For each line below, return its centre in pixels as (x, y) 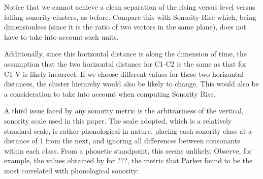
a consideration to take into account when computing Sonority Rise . (110, 93)
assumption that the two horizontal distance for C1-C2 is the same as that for (125, 63)
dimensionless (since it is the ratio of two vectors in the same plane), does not (125, 27)
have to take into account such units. (61, 36)
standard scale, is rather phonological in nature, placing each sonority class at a (128, 130)
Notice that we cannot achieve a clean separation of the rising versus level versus (130, 7)
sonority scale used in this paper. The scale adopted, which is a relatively (118, 120)
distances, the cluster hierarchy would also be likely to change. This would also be (131, 84)
